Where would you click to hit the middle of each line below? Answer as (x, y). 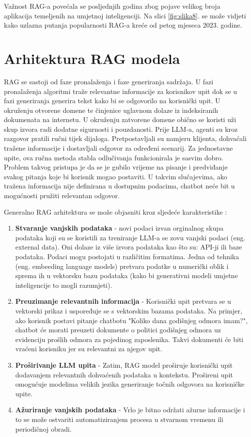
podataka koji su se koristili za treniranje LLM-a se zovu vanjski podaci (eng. (130, 237)
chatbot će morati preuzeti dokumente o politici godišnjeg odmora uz (118, 330)
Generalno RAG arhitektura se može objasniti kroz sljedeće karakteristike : (116, 211)
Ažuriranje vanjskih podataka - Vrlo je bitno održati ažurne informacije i (130, 410)
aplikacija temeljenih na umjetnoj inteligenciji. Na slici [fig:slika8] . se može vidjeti (125, 15)
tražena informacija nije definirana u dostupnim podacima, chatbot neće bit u (119, 186)
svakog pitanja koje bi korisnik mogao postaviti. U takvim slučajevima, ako (116, 176)
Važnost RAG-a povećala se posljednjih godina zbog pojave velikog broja (112, 6)
